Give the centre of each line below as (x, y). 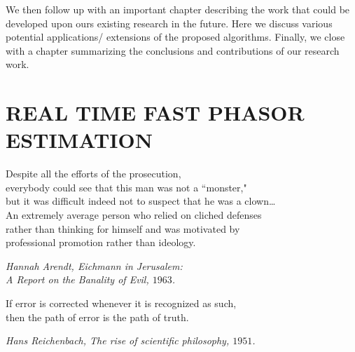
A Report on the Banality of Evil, (77, 279)
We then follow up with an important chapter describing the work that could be (178, 9)
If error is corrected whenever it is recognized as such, (121, 303)
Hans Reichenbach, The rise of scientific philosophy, (118, 340)
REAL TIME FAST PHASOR (155, 113)
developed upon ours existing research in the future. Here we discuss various (169, 23)
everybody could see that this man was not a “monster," (126, 187)
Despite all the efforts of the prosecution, (93, 174)
